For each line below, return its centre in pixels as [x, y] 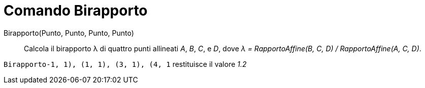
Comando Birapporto [76, 11]
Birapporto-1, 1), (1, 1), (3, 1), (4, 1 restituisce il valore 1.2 [125, 64]
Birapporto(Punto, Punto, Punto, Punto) [69, 33]
